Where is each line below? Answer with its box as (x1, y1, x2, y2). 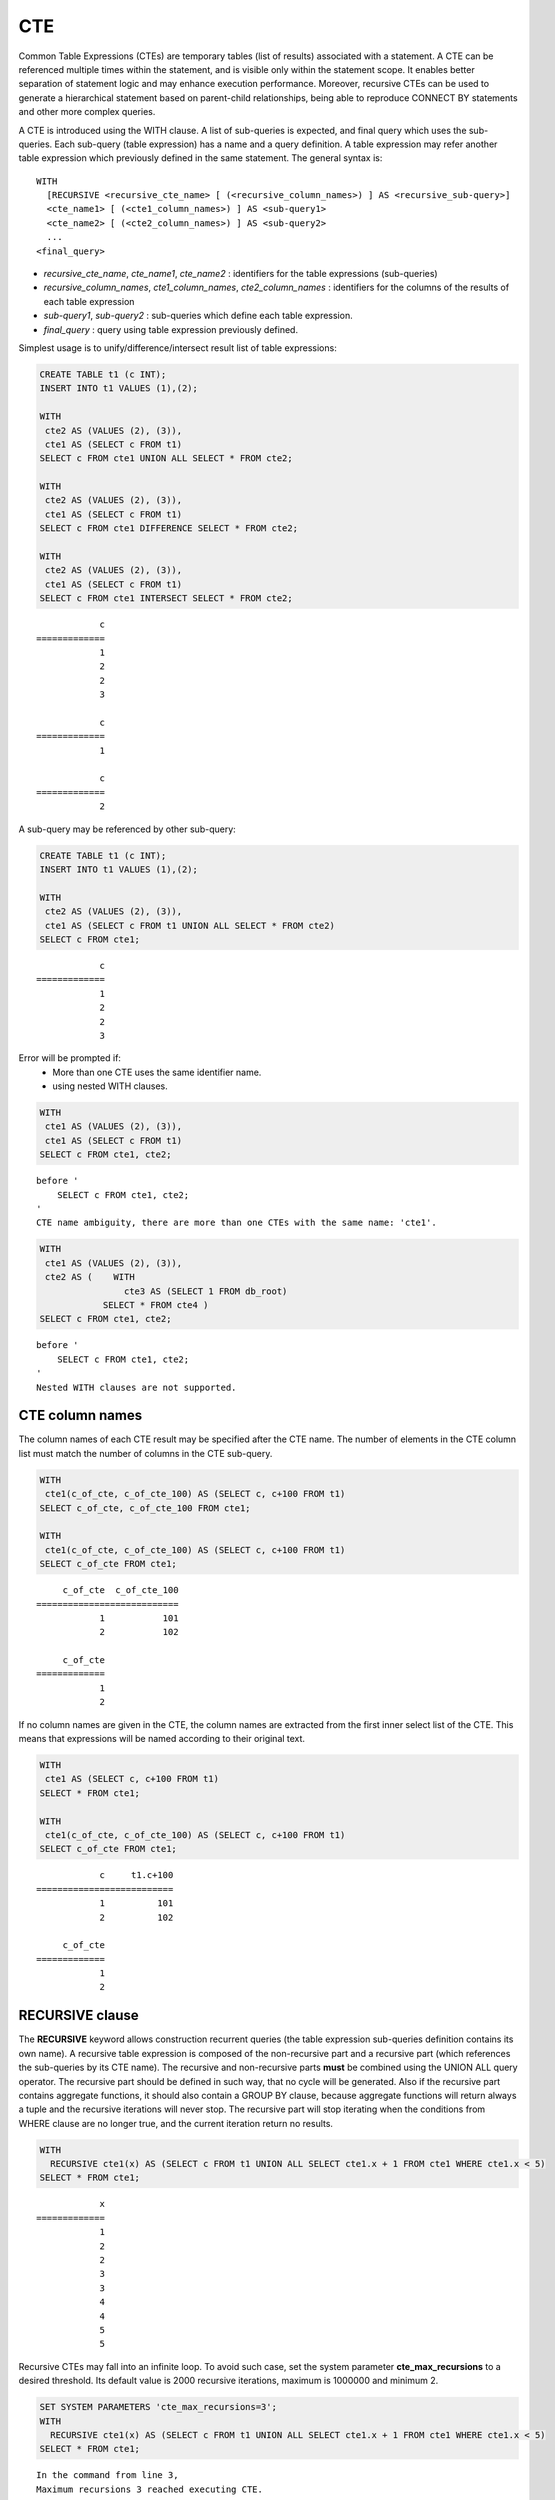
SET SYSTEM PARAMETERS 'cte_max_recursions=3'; (39, 2401, 277, 2413)
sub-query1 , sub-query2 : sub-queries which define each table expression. (43, 310, 354, 322)
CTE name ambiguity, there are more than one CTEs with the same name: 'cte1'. (36, 1217, 437, 1229)
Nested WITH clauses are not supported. (36, 1381, 237, 1393)
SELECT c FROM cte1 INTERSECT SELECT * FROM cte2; (39, 593, 294, 604)
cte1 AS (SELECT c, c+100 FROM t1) (45, 1773, 220, 1785)
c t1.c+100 (99, 1870, 174, 1881)
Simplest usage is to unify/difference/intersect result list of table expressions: (18, 341, 337, 354)
